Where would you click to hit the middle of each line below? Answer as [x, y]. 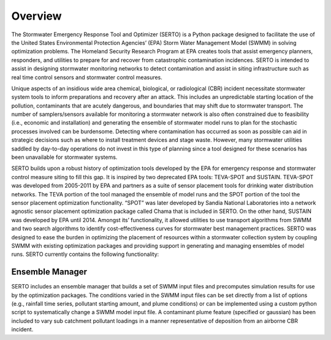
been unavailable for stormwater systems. [64, 157]
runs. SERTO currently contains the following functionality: [85, 254]
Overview [36, 16]
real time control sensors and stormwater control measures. [87, 77]
